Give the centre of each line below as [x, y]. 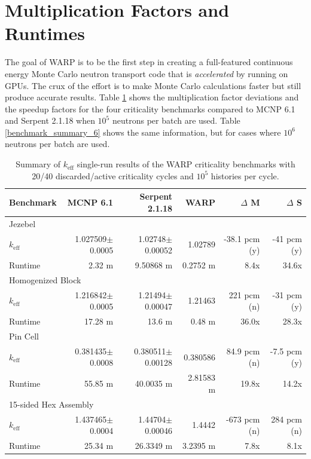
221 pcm [244, 294]
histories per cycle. [245, 175]
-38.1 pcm [242, 238]
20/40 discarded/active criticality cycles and [113, 175]
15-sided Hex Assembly [51, 404]
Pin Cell [24, 336]
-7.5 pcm [286, 351]
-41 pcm [287, 238]
